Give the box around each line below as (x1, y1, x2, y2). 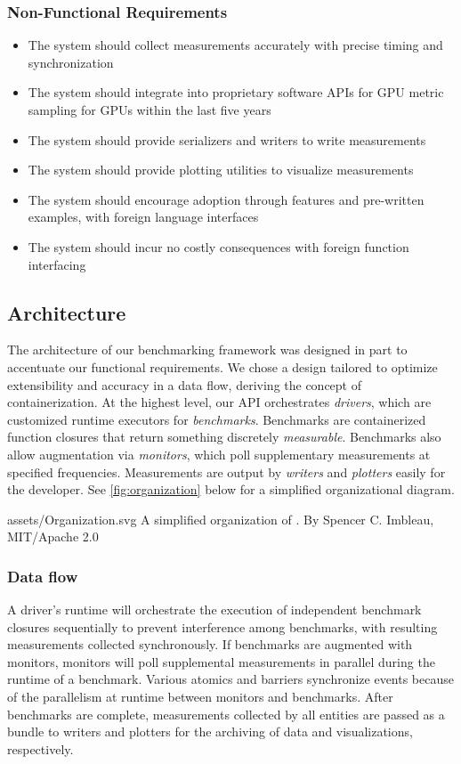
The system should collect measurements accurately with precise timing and (28, 36, 443, 54)
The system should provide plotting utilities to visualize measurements (28, 160, 414, 179)
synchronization (28, 53, 114, 71)
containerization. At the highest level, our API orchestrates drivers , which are (7, 393, 432, 411)
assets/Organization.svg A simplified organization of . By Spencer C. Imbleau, (7, 509, 434, 528)
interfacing (28, 255, 86, 273)
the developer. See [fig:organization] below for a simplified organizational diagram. (7, 480, 455, 499)
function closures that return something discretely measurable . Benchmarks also (7, 427, 441, 446)
